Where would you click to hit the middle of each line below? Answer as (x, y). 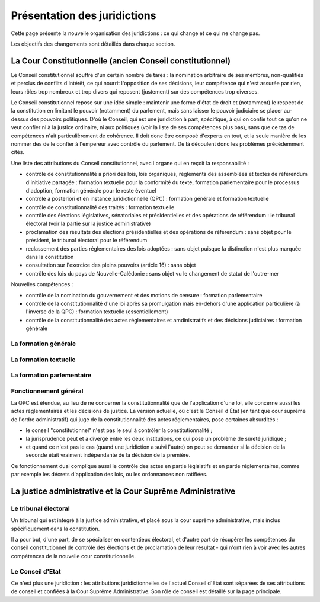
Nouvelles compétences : (42, 284)
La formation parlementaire (51, 375)
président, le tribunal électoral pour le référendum (87, 241)
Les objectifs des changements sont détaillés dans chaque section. (93, 44)
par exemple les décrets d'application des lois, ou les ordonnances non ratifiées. (109, 475)
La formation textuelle (44, 360)
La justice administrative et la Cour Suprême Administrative (123, 491)
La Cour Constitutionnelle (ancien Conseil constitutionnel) (121, 61)
